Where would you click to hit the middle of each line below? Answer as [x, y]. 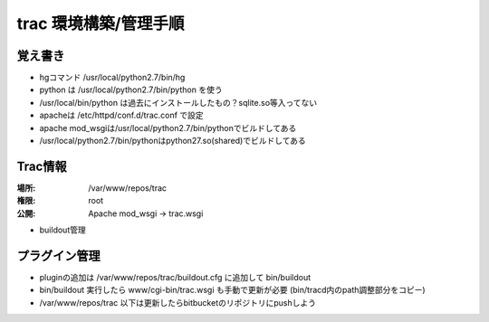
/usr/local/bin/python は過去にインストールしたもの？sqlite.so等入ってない [178, 102]
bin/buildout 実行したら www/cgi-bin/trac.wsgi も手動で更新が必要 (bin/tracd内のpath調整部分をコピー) [232, 290]
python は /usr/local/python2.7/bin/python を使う [131, 90]
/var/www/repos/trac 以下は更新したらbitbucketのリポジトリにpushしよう [178, 302]
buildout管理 [62, 230]
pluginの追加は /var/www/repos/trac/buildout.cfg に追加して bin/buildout [175, 277]
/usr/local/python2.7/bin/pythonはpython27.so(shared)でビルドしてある [173, 141]
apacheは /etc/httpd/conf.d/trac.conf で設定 [121, 115]
